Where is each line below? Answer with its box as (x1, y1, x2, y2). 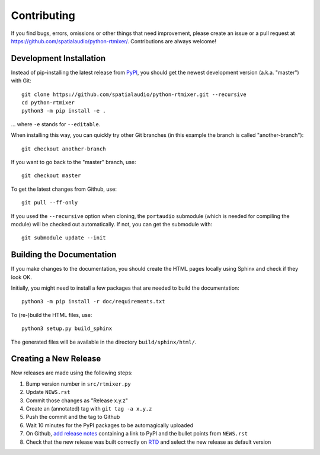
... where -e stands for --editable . (11, 120, 101, 127)
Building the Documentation (11, 249, 117, 260)
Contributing (11, 9, 75, 22)
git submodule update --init (21, 235, 106, 241)
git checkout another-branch (21, 145, 106, 152)
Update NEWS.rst (25, 389, 71, 396)
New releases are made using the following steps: (11, 369, 133, 376)
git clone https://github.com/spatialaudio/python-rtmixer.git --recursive (21, 91, 247, 98)
